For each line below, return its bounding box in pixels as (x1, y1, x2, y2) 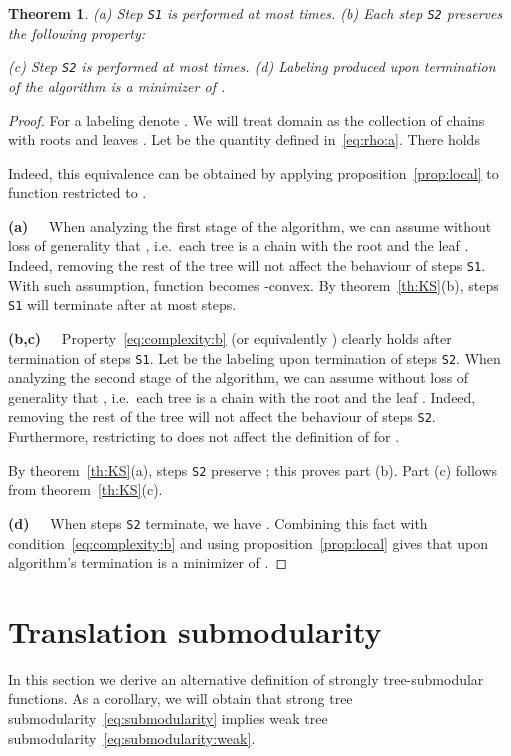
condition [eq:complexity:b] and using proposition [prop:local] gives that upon (8, 532, 488, 553)
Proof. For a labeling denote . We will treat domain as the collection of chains (8, 109, 485, 130)
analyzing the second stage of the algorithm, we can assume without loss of (8, 367, 469, 388)
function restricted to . (8, 182, 147, 203)
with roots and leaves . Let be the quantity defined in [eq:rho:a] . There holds (8, 129, 480, 150)
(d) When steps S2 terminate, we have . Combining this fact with (8, 512, 428, 533)
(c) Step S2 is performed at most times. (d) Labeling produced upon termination (8, 56, 496, 77)
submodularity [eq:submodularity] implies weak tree (8, 708, 328, 729)
